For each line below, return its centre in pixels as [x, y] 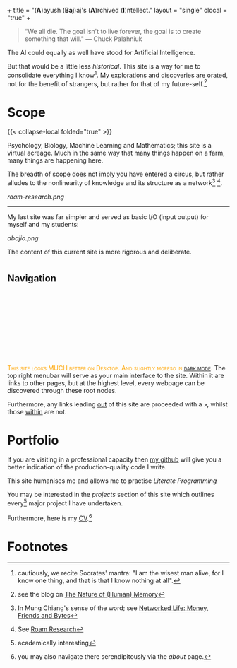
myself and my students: [43, 224]
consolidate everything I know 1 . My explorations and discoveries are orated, [117, 75]
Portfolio [33, 440]
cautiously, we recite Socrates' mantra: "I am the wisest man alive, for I [121, 573]
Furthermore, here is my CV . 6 [50, 517]
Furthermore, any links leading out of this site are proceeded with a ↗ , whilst [117, 404]
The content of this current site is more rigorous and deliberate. [99, 252]
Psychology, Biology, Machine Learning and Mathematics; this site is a [109, 146]
